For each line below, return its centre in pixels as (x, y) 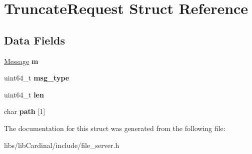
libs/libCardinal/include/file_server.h (62, 145)
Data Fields (35, 40)
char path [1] (25, 111)
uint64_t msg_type (37, 78)
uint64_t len (24, 94)
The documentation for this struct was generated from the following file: (115, 128)
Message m (21, 61)
